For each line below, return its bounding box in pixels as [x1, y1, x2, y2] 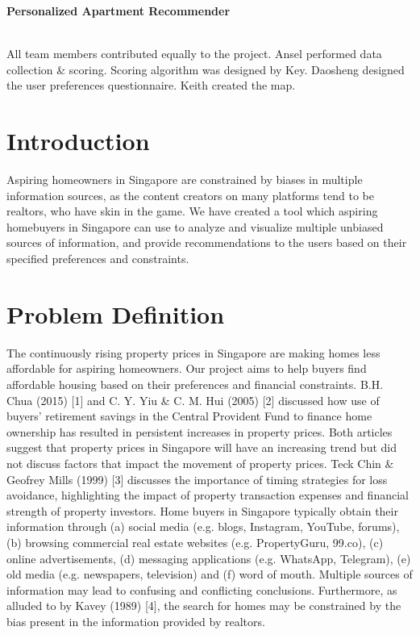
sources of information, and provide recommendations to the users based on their [6, 234, 407, 251]
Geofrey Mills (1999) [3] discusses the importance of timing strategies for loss [6, 470, 388, 487]
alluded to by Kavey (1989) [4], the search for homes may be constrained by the [6, 597, 401, 614]
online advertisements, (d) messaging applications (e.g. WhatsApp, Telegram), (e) [6, 549, 411, 566]
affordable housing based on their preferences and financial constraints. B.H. [6, 375, 384, 392]
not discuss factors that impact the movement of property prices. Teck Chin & [6, 454, 394, 471]
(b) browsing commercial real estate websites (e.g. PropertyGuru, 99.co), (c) [6, 533, 384, 550]
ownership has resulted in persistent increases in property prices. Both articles [6, 423, 393, 440]
